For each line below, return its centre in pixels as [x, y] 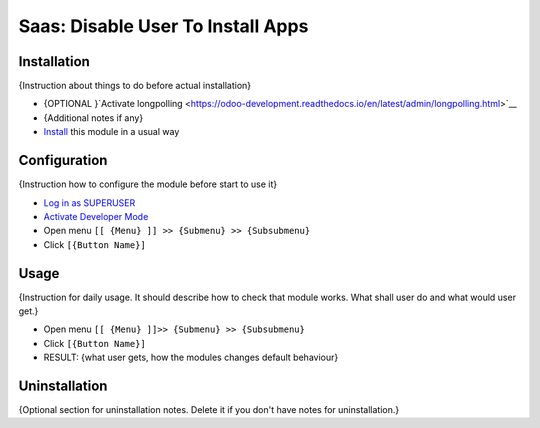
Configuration [63, 160]
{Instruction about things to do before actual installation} [135, 86]
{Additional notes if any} [93, 117]
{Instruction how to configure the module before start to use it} [148, 184]
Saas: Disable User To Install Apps [163, 26]
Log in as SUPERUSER [89, 202]
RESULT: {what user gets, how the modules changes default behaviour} [191, 357]
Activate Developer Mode [96, 216]
